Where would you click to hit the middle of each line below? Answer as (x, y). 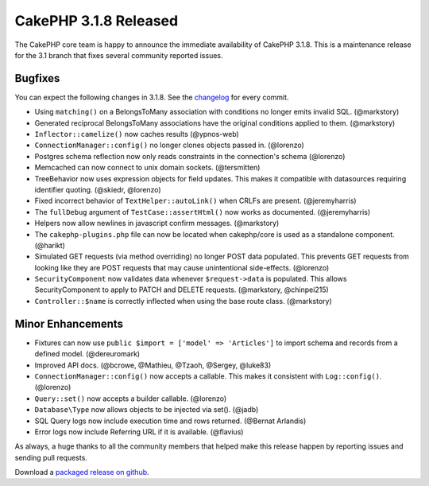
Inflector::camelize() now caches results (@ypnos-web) (137, 134)
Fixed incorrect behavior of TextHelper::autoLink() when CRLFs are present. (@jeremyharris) (195, 201)
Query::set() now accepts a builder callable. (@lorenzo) (131, 399)
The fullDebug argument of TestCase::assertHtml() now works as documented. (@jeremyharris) (203, 212)
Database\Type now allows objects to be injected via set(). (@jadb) (147, 410)
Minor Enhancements (69, 323)
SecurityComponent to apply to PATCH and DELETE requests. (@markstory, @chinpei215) (182, 290)
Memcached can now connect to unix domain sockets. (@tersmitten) (147, 168)
